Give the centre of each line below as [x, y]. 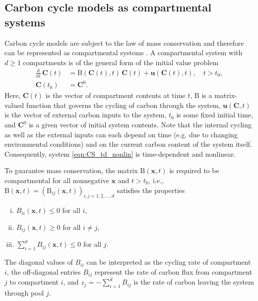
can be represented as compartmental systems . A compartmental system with [124, 52]
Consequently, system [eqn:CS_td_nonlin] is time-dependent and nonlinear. [120, 153]
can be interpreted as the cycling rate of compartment [169, 262]
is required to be [194, 170]
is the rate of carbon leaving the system [194, 282]
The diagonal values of [39, 262]
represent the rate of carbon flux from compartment [173, 271]
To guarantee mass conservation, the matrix [71, 170]
